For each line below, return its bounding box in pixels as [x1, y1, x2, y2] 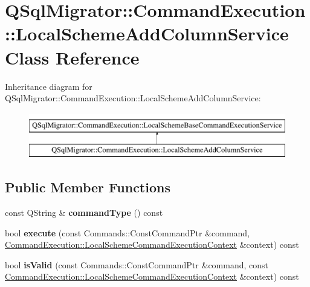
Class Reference [5, 45, 140, 69]
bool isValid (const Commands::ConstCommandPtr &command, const [5, 258, 269, 271]
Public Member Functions [5, 178, 170, 197]
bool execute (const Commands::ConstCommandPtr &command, [5, 226, 250, 239]
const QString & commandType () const [5, 206, 163, 219]
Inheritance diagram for [5, 80, 92, 92]
